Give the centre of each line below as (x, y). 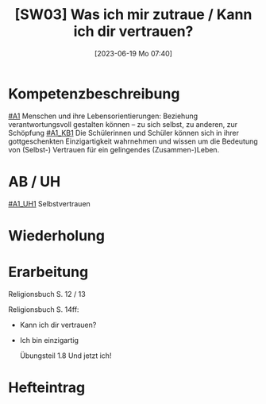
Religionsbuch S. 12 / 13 (47, 294)
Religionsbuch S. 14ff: (44, 309)
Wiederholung (57, 235)
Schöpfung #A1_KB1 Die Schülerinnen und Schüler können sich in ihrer (124, 133)
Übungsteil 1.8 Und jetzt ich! (66, 356)
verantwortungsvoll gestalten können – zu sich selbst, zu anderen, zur (123, 124)
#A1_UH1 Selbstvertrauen (50, 203)
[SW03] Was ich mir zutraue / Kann (133, 15)
